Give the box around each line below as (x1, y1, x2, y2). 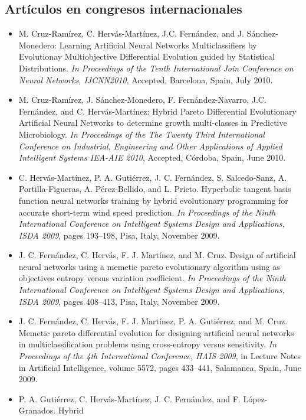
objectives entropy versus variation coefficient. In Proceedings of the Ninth (18, 272, 286, 284)
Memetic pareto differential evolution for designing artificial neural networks (18, 326, 294, 338)
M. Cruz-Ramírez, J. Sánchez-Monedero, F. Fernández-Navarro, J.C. (18, 93, 266, 106)
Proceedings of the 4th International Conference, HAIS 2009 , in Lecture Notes (18, 350, 301, 362)
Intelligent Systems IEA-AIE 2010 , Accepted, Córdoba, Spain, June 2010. (18, 151, 286, 164)
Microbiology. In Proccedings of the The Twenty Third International (18, 128, 265, 140)
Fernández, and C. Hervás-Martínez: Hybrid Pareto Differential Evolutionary (18, 105, 297, 117)
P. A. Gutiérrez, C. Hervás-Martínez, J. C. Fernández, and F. (18, 392, 241, 405)
